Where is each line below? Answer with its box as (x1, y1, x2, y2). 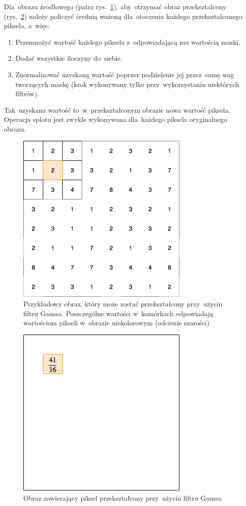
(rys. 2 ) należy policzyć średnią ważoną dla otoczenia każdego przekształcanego (4, 11, 243, 21)
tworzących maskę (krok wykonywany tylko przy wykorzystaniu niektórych (15, 79, 239, 89)
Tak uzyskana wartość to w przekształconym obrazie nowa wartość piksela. (4, 104, 230, 115)
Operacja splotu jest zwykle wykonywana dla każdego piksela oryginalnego (4, 114, 228, 124)
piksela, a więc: (4, 20, 50, 31)
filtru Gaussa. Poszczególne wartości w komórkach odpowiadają (23, 308, 213, 318)
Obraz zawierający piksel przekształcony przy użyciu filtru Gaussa (23, 492, 222, 503)
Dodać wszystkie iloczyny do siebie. (15, 53, 123, 63)
